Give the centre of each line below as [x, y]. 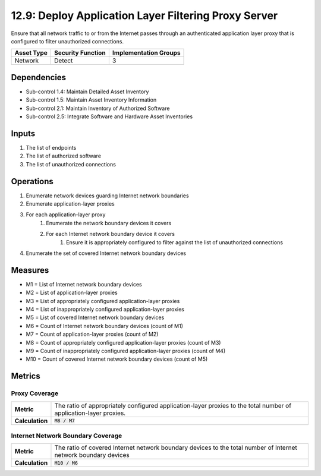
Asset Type [31, 53]
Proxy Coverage [35, 393]
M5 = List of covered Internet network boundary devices [95, 317]
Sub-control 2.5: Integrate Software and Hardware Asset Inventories [109, 116]
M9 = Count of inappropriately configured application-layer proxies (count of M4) [126, 351]
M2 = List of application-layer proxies [72, 293]
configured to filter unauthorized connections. [67, 41]
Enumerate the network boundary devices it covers [109, 223]
